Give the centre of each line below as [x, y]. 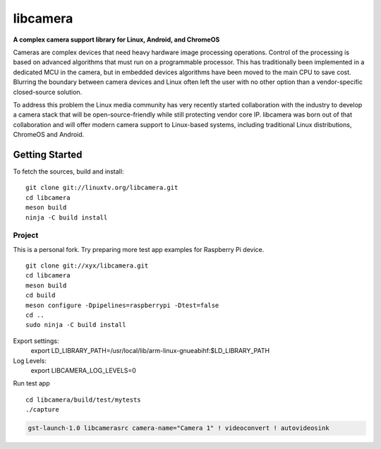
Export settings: [36, 341]
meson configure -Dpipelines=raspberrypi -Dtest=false [122, 305]
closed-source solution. [48, 92]
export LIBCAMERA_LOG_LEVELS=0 [84, 370]
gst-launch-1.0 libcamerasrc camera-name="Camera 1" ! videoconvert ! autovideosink [179, 428]
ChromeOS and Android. [49, 135]
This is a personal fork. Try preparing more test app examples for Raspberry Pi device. [139, 249]
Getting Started [48, 154]
